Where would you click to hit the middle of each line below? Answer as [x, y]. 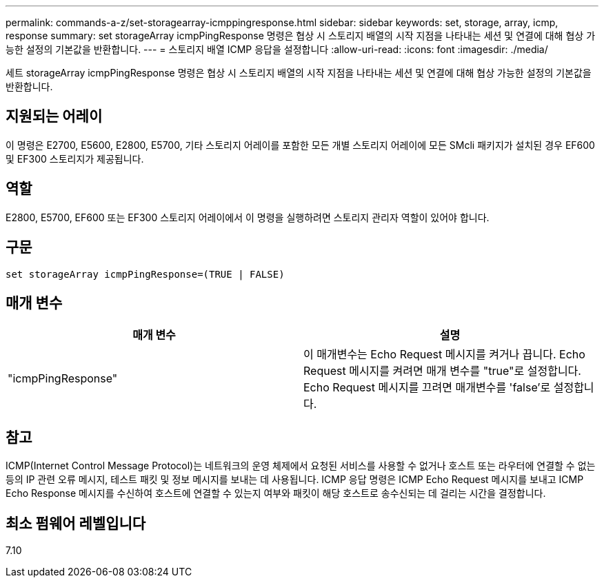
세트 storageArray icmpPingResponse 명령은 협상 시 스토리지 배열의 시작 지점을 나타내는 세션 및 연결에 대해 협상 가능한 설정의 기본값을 [299, 73]
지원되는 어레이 [54, 116]
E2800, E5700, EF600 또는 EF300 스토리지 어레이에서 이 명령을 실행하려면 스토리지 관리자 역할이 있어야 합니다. [248, 217]
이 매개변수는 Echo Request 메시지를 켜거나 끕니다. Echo [444, 355]
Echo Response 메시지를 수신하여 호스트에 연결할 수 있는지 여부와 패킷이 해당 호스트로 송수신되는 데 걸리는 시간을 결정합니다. [276, 493]
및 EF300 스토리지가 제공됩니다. [75, 158]
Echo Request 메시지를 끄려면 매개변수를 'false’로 [427, 388]
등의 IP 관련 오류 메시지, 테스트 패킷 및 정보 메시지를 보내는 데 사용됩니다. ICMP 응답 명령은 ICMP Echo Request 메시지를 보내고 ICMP [295, 480]
